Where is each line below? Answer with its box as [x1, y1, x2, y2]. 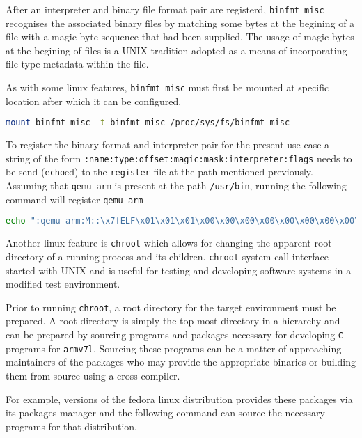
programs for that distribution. [6, 419, 137, 433]
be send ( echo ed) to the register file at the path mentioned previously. [6, 164, 313, 179]
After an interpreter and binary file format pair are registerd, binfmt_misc [6, 2, 324, 16]
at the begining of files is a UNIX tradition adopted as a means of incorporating [6, 42, 347, 57]
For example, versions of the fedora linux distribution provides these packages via [6, 391, 353, 406]
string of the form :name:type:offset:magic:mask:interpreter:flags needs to [6, 150, 352, 165]
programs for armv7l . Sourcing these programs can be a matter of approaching [6, 341, 342, 355]
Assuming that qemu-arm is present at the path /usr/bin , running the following [6, 178, 347, 193]
